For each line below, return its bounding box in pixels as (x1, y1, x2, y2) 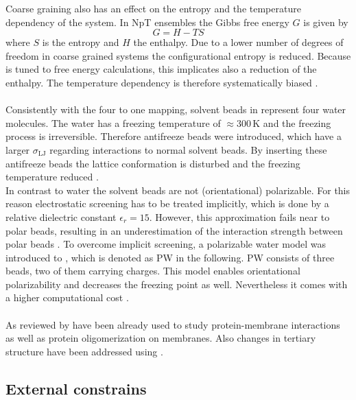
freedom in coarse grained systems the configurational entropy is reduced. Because (5, 48, 351, 62)
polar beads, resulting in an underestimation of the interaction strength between (5, 223, 343, 237)
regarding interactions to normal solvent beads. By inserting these (49, 142, 327, 156)
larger (5, 142, 30, 156)
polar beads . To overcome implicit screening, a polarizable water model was (5, 237, 327, 251)
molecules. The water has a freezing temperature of (5, 115, 221, 130)
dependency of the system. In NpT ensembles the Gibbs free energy (5, 14, 289, 29)
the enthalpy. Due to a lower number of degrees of (133, 35, 344, 49)
